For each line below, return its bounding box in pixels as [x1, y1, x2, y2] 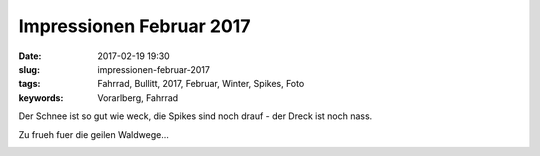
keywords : [18, 91, 64, 104]
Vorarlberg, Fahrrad [97, 91, 179, 104]
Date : [18, 50, 42, 62]
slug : [18, 63, 40, 75]
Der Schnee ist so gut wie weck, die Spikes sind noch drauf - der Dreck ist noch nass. [18, 110, 373, 122]
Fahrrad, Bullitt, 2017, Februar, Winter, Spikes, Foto [97, 78, 305, 90]
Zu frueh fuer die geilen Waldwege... [18, 128, 170, 140]
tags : [18, 78, 41, 90]
